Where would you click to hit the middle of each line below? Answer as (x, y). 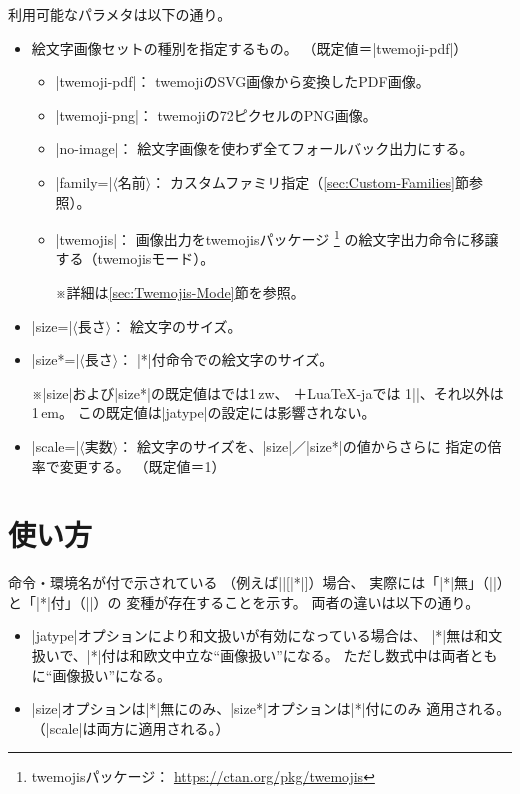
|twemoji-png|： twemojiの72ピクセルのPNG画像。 (216, 114)
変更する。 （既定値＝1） (142, 465)
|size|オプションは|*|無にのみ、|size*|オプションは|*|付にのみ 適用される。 (271, 708)
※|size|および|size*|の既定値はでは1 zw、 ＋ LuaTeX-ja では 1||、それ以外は (267, 392)
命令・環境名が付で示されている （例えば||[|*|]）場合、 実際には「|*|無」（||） (259, 582)
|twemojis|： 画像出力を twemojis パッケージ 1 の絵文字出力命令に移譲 (277, 237)
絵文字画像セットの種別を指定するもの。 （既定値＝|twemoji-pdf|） (249, 47)
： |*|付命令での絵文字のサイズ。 (226, 359)
